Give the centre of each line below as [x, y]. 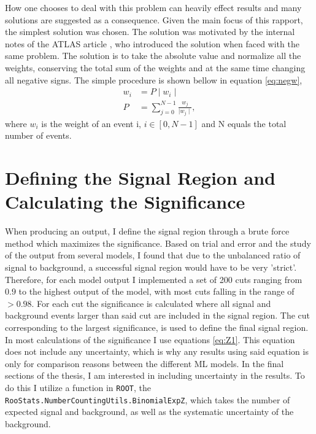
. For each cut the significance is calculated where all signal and [151, 303]
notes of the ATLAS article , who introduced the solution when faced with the [152, 43]
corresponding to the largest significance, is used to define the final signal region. [157, 327]
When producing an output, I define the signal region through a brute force [147, 231]
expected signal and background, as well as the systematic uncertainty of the [149, 412]
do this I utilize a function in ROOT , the [78, 387]
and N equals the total [244, 123]
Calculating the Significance [125, 202]
